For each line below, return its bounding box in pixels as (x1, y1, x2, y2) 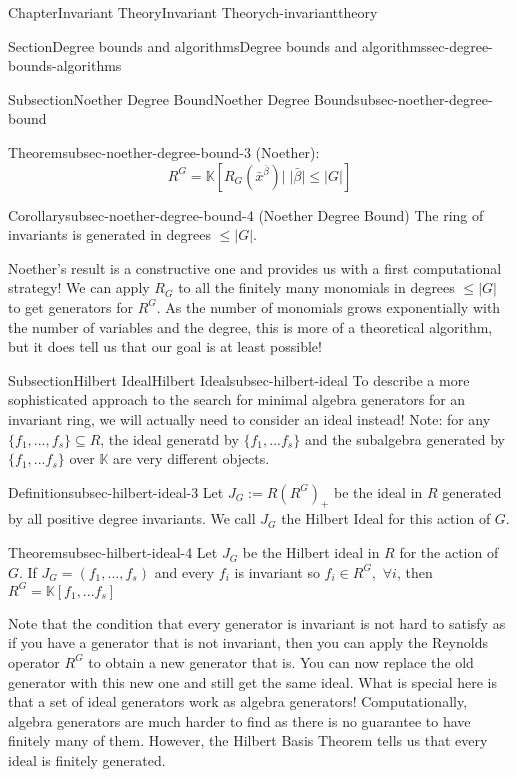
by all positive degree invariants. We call (8, 508, 256, 529)
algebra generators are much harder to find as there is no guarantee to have (8, 710, 471, 731)
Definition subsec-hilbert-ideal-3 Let (8, 481, 224, 502)
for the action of (399, 542, 499, 563)
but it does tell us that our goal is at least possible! (8, 336, 322, 357)
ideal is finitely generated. (8, 749, 166, 770)
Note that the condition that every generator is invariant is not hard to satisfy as (8, 612, 506, 633)
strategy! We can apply (8, 277, 150, 298)
